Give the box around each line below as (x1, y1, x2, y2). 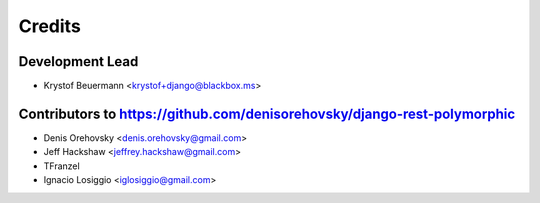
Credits (18, 15, 82, 37)
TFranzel (43, 160, 80, 172)
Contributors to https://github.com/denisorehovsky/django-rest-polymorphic (18, 105, 516, 122)
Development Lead (18, 53, 139, 70)
